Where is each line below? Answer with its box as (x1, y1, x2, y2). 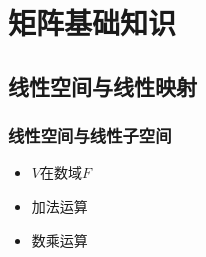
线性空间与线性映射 (8, 70, 197, 101)
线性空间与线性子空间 (8, 123, 172, 148)
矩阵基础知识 (8, 2, 177, 43)
